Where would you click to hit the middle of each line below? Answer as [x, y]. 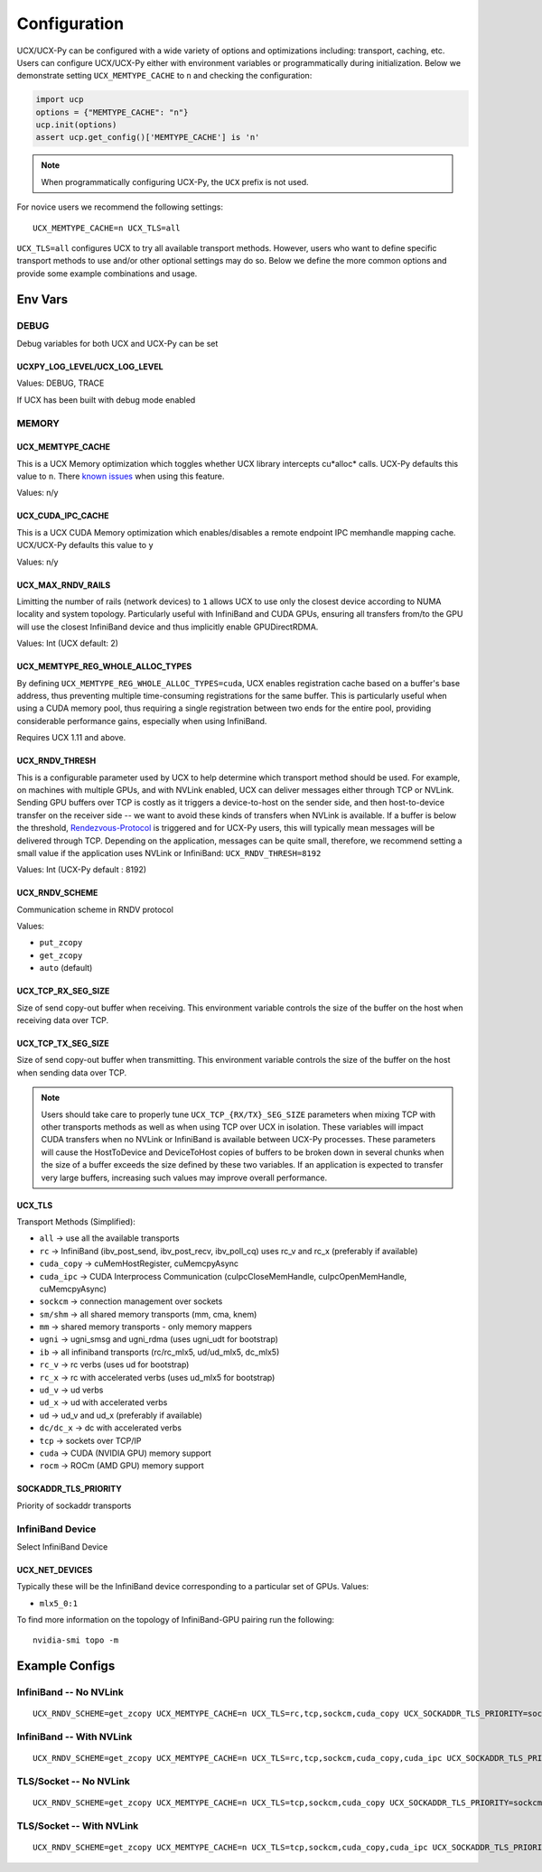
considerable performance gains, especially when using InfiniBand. [142, 721]
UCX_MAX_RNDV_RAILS [64, 585]
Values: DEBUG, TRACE [61, 383]
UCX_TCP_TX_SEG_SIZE [63, 1044]
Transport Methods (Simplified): [76, 1221]
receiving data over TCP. [63, 1020]
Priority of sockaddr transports [74, 1505]
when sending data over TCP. [72, 1072]
